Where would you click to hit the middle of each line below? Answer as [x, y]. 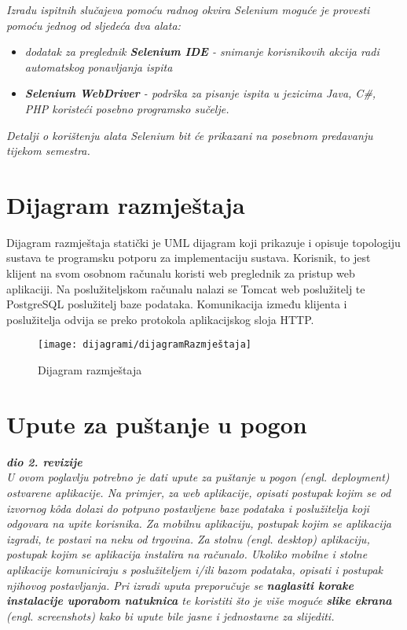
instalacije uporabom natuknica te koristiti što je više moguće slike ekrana [199, 601]
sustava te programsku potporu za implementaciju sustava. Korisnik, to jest [189, 258]
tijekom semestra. [48, 151]
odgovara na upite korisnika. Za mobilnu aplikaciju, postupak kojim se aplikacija [199, 523]
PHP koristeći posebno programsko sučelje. [127, 108]
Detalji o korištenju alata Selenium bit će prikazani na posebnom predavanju [190, 135]
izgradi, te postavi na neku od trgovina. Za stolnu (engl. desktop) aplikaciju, [188, 538]
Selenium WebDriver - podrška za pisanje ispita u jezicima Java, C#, [200, 93]
